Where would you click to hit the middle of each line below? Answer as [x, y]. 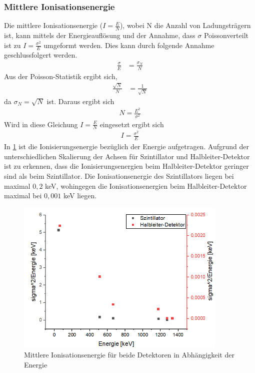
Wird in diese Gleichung [41, 124]
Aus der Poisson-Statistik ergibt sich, [61, 76]
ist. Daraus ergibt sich [80, 101]
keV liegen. [80, 196]
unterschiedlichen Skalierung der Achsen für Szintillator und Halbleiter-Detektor [127, 156]
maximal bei [23, 196]
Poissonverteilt [226, 35]
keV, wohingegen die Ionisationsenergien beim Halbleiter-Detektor [146, 185]
